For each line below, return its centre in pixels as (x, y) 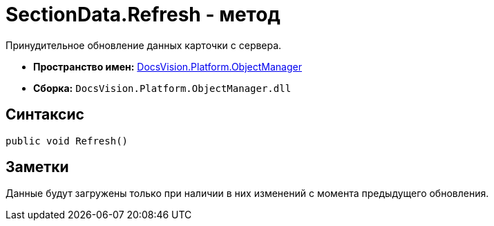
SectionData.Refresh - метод (143, 15)
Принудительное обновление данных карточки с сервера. (144, 45)
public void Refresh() (67, 141)
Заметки (37, 167)
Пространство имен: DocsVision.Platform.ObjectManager (168, 66)
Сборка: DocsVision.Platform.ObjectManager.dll (162, 88)
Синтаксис (45, 115)
